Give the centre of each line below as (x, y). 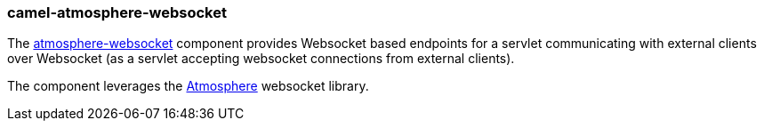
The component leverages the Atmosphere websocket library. (188, 86)
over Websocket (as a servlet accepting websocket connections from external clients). (261, 59)
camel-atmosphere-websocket (117, 12)
